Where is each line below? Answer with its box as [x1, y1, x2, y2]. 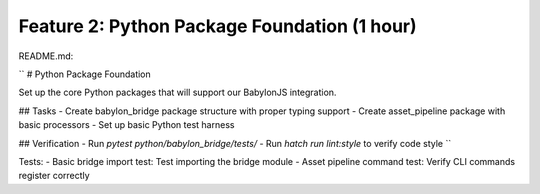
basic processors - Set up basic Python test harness [18, 119, 235, 131]
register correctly [18, 170, 90, 182]
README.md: [18, 50, 74, 62]
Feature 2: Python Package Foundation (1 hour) [18, 15, 417, 37]
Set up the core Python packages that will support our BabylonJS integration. [18, 86, 337, 99]
